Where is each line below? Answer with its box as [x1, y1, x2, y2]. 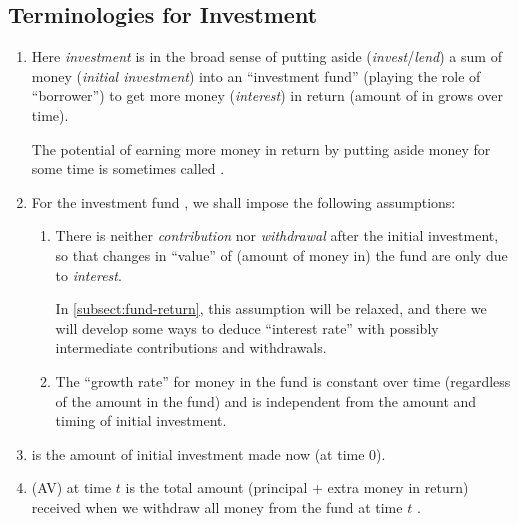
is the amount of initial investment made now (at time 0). [31, 443, 386, 464]
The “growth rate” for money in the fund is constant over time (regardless [55, 370, 511, 391]
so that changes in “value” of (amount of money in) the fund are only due [55, 244, 508, 265]
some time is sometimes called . [31, 158, 225, 179]
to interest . [55, 264, 122, 285]
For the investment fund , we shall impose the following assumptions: [31, 191, 456, 212]
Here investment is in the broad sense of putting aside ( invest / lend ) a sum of [31, 46, 502, 67]
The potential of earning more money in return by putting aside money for [31, 138, 491, 159]
